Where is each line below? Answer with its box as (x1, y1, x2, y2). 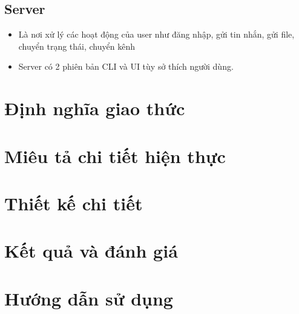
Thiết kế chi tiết (4, 190, 143, 215)
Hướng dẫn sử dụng (4, 286, 173, 310)
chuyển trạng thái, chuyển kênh (18, 39, 135, 52)
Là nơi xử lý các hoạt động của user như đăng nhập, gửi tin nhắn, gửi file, (18, 28, 295, 41)
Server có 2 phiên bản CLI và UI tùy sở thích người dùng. (18, 60, 234, 73)
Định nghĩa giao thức (4, 96, 185, 121)
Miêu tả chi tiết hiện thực (4, 143, 226, 168)
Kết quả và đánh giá (4, 238, 178, 263)
